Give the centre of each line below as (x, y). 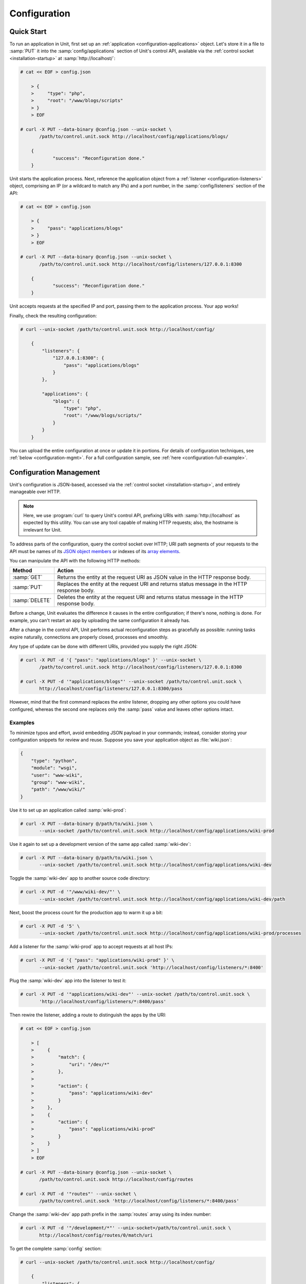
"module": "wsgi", (54, 768)
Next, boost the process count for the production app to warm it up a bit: (86, 912)
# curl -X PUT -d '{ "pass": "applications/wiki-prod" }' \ (97, 960)
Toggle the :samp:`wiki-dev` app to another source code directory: (80, 878)
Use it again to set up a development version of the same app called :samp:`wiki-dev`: (100, 844)
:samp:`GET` (28, 577)
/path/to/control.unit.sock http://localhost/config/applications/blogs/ (134, 137)
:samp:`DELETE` (32, 600)
